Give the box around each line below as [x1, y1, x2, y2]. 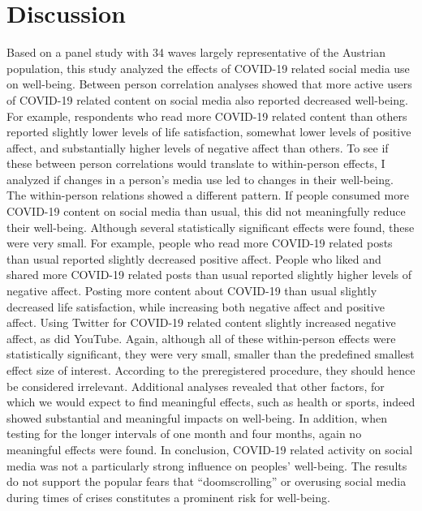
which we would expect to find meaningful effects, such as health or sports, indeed [6, 393, 416, 410]
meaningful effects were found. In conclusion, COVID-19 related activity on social [6, 440, 413, 457]
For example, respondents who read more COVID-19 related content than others [6, 107, 407, 124]
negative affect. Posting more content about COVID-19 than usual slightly [6, 282, 377, 299]
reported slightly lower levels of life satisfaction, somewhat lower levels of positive [6, 123, 411, 140]
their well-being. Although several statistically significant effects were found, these [6, 218, 415, 235]
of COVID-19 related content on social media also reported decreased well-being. [6, 91, 408, 108]
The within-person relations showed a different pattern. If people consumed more [6, 187, 409, 204]
